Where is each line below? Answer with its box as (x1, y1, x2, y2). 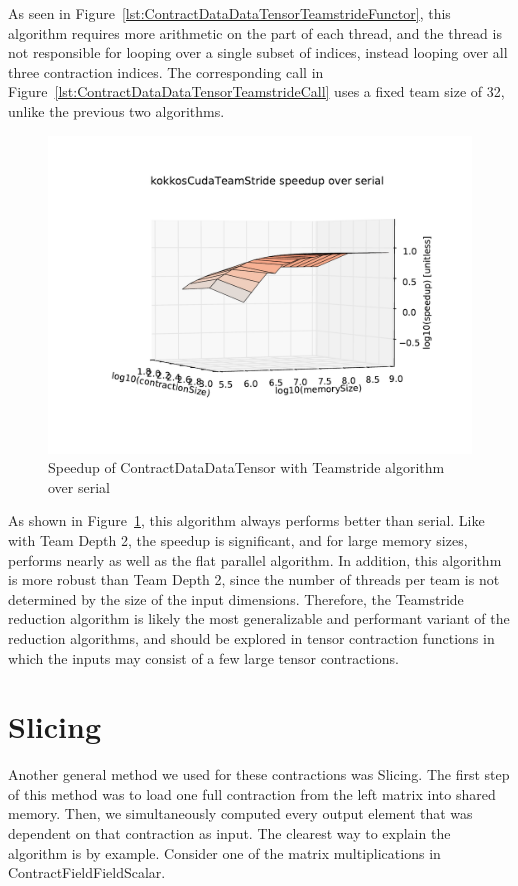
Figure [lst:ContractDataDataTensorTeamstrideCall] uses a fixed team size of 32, (8, 81, 505, 102)
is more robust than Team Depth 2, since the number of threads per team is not (8, 569, 500, 590)
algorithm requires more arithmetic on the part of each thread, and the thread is (8, 22, 502, 43)
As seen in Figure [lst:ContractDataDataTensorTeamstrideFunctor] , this (8, 3, 451, 23)
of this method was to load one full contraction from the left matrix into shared (8, 783, 496, 804)
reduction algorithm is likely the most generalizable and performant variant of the (8, 608, 510, 629)
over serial (48, 476, 110, 497)
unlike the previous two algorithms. (8, 100, 225, 121)
